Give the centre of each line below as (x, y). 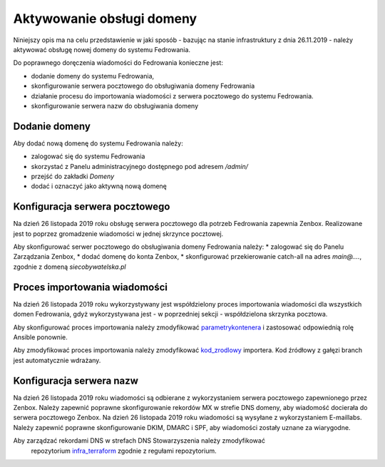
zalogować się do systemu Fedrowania (88, 156)
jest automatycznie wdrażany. (57, 360)
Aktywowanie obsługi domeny (105, 19)
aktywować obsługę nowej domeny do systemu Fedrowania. (102, 49)
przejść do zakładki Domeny (73, 176)
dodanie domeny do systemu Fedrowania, (93, 76)
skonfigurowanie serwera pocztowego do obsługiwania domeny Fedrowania (143, 86)
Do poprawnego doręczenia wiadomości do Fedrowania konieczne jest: (118, 63)
